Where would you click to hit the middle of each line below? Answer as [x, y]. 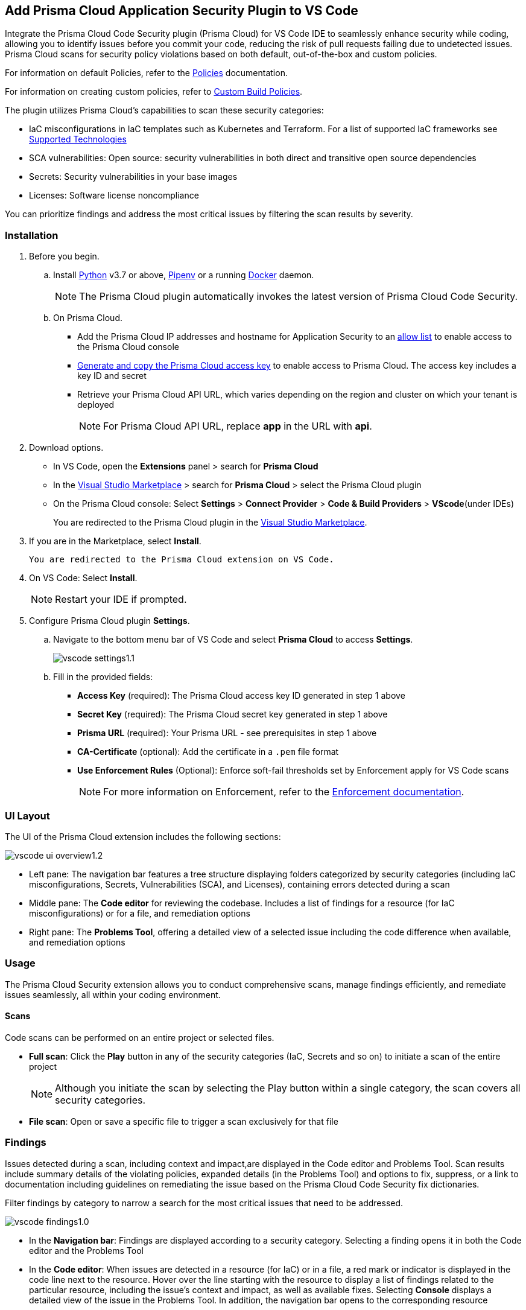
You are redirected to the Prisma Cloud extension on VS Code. [182, 560]
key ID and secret [112, 376]
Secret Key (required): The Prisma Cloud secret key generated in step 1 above [233, 714]
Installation [32, 235]
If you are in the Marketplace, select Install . [115, 541]
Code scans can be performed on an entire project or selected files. [140, 1037]
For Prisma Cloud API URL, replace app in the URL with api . [238, 426]
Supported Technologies [78, 139]
